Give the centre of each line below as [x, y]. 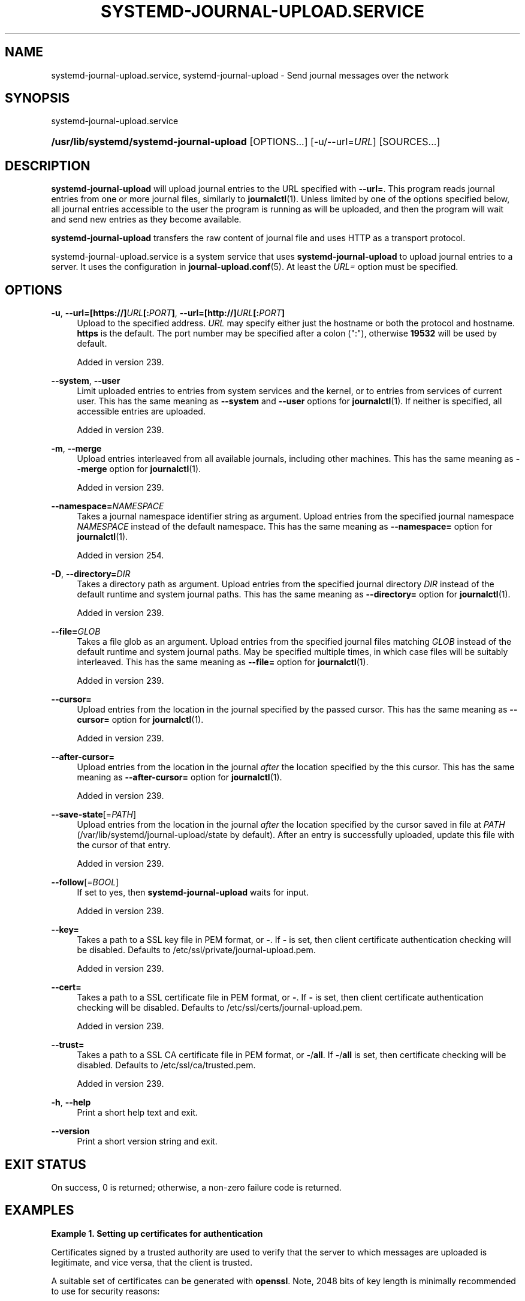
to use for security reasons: [105, 1291]
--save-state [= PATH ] [94, 815]
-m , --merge [76, 449]
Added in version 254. [120, 555]
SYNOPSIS [37, 98]
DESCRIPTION [48, 166]
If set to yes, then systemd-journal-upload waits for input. [193, 893]
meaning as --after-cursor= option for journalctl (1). [179, 777]
